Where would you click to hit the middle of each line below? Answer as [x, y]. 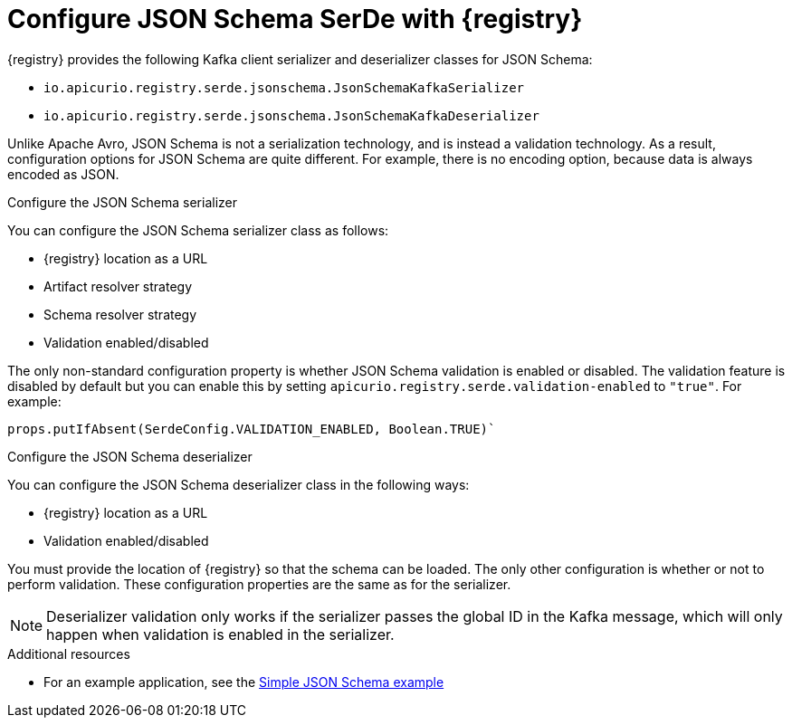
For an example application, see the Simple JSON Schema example [244, 682]
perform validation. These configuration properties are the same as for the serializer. [259, 584]
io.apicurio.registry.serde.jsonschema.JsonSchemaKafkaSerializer [284, 87]
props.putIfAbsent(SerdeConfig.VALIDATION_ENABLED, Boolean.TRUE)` [252, 429]
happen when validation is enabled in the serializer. [220, 634]
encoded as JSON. [63, 174]
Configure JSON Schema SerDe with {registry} [295, 19]
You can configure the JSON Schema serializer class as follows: [198, 230]
